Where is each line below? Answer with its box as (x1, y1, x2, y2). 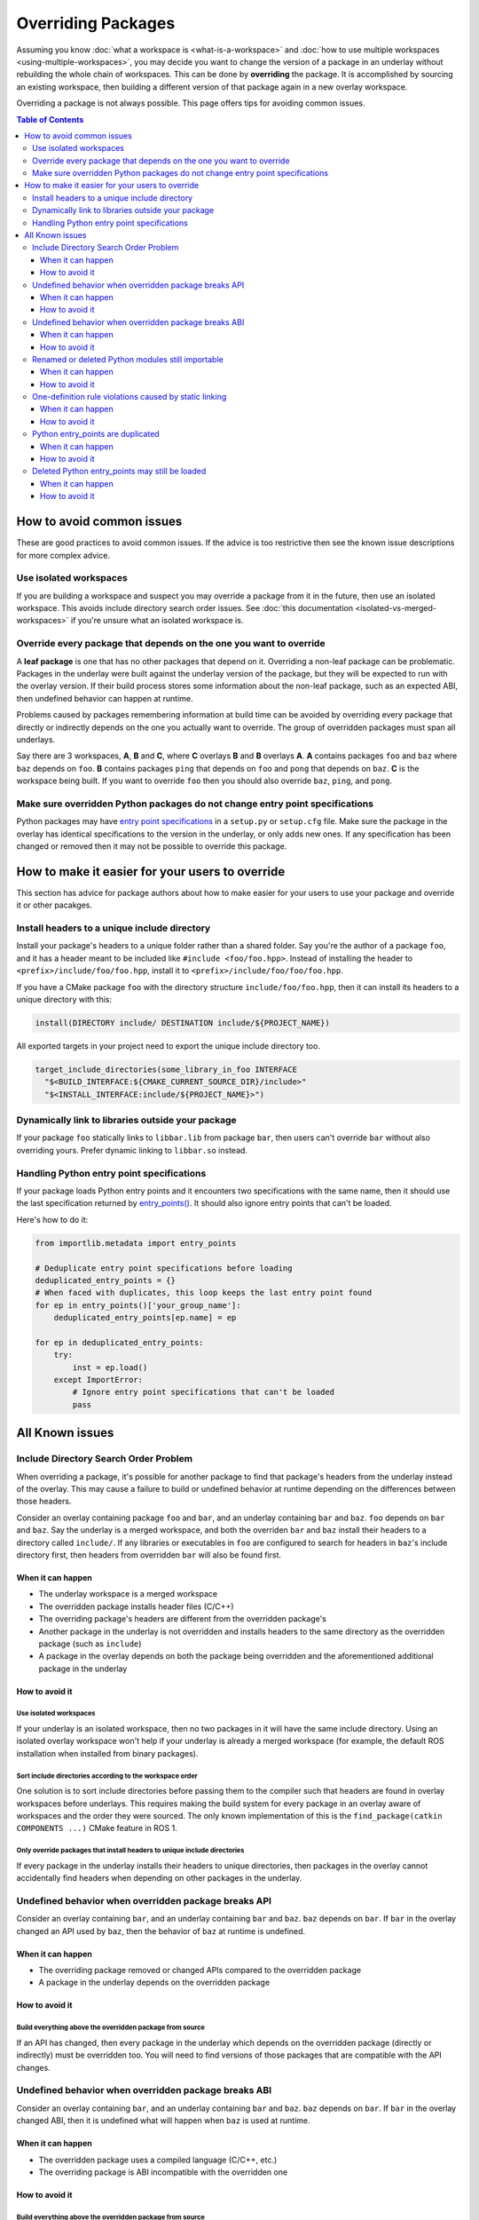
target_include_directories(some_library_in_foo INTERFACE (35, 1064, 297, 1074)
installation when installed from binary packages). (16, 1748, 199, 1758)
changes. (16, 2062, 51, 2073)
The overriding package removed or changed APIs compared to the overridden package (38, 1965, 362, 1976)
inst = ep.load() (72, 1362, 148, 1372)
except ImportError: (53, 1375, 144, 1385)
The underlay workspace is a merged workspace (38, 1589, 217, 1599)
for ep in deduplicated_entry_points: (35, 1337, 204, 1347)
